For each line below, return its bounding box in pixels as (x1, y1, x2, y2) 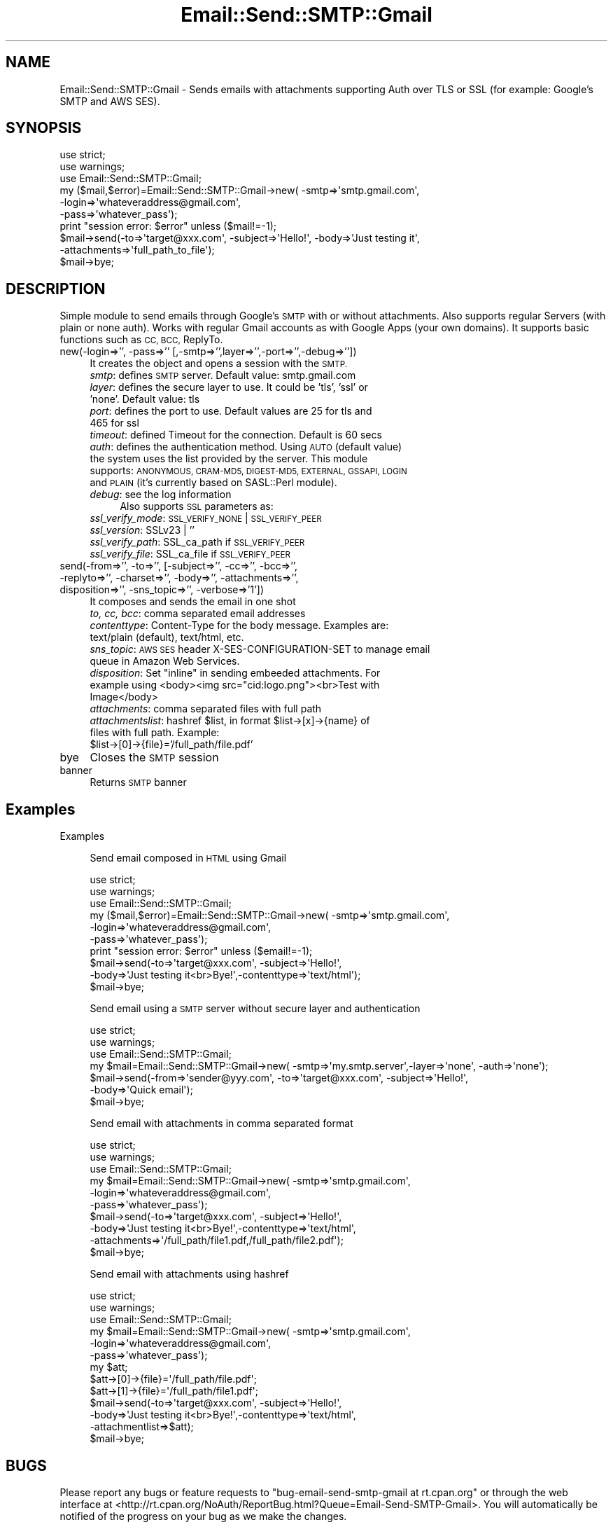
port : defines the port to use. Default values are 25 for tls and (90, 405, 372, 417)
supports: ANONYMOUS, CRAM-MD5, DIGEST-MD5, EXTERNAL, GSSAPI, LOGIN (90, 464, 407, 477)
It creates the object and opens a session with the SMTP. (90, 357, 348, 370)
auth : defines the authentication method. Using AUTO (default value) (90, 441, 402, 453)
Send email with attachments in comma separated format (90, 1117, 353, 1130)
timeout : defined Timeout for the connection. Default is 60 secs (90, 429, 382, 441)
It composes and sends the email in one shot (90, 595, 296, 608)
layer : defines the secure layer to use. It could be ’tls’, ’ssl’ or (90, 381, 368, 394)
